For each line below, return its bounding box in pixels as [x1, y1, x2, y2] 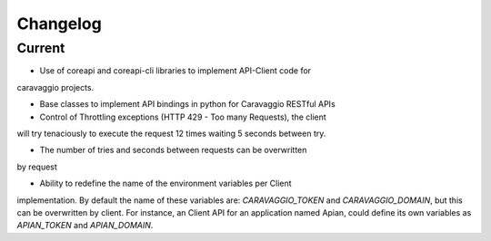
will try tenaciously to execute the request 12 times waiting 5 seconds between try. [16, 128, 326, 139]
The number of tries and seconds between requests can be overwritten [39, 145, 307, 156]
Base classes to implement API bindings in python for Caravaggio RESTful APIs [39, 99, 336, 110]
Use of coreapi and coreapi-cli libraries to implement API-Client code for [39, 65, 312, 76]
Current [16, 40, 65, 56]
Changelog [16, 14, 102, 34]
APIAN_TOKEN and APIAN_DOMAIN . [16, 220, 154, 231]
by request [16, 161, 58, 172]
